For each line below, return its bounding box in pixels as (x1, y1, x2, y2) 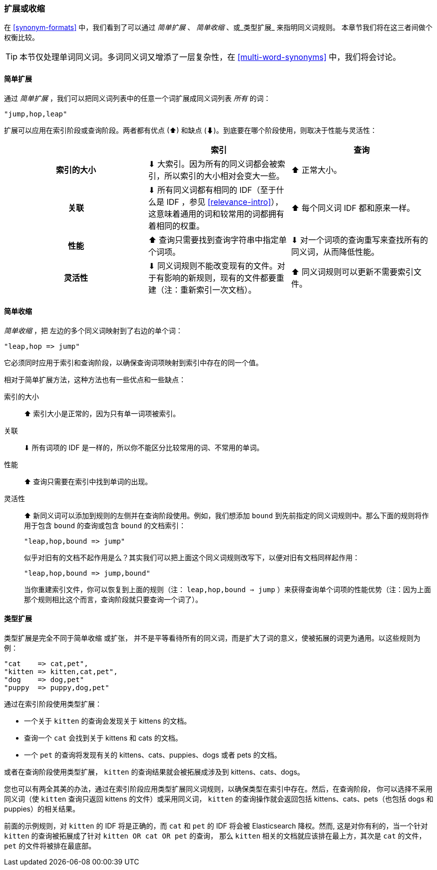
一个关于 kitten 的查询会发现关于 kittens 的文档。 (24, 717, 191, 726)
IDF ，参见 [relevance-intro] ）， (166, 196, 283, 207)
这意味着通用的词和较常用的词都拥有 (148, 208, 284, 219)
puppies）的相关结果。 (4, 805, 79, 814)
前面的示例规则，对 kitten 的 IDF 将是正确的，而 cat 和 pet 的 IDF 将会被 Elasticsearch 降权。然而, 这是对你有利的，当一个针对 (4, 822, 428, 831)
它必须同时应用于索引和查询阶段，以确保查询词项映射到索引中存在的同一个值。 (4, 358, 263, 367)
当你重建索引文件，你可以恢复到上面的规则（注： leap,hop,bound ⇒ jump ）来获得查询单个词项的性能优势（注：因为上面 (24, 585, 431, 594)
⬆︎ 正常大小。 (291, 164, 342, 175)
